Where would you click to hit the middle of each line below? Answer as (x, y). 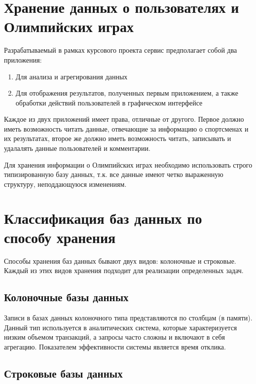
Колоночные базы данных (66, 297)
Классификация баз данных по (103, 218)
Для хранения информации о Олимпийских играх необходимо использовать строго (128, 164)
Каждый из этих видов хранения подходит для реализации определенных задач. (124, 270)
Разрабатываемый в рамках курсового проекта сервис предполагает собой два (121, 50)
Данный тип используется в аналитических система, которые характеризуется (121, 327)
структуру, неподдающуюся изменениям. (65, 184)
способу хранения (60, 237)
